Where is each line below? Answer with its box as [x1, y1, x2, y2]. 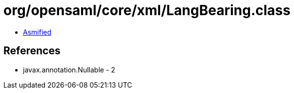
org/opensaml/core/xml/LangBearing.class [3, 2, 291, 19]
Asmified [23, 27, 52, 36]
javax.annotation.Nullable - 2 [23, 65, 115, 74]
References [3, 45, 61, 57]
